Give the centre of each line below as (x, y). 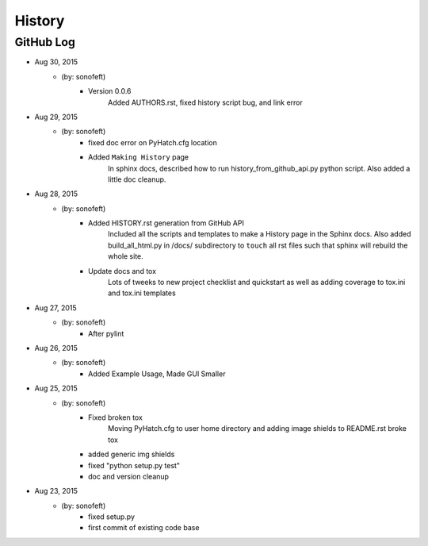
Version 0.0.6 (110, 91)
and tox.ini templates (142, 293)
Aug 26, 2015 (56, 348)
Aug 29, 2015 (56, 117)
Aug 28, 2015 (56, 194)
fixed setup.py (111, 517)
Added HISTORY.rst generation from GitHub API (166, 223)
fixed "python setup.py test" (134, 465)
